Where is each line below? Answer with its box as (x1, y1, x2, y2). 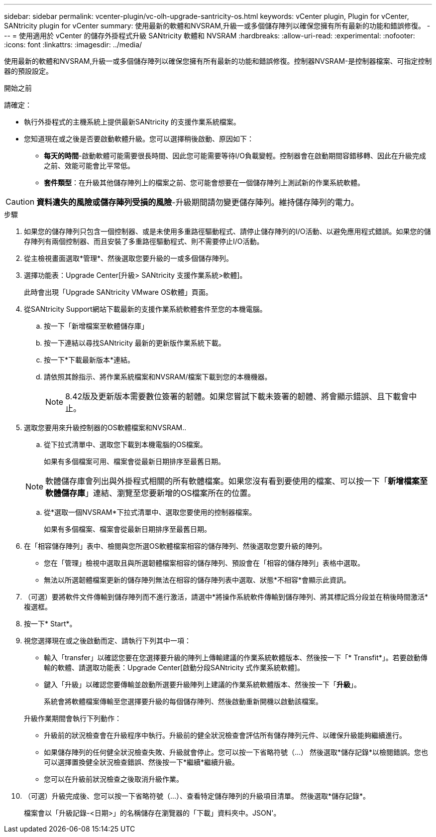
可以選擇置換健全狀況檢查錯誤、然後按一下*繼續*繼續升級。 (44, 758, 239, 766)
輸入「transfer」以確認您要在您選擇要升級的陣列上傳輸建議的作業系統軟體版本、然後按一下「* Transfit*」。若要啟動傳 (44, 653, 428, 662)
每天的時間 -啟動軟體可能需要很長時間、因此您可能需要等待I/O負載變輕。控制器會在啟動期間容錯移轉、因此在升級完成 (44, 151, 426, 160)
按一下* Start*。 (24, 619, 77, 628)
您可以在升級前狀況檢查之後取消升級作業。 (44, 775, 183, 783)
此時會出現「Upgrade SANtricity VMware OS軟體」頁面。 (24, 288, 213, 296)
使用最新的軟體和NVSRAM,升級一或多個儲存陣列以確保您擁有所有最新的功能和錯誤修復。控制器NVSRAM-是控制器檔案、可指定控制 (4, 57, 432, 65)
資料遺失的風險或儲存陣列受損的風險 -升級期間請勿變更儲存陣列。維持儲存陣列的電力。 (36, 197, 359, 207)
